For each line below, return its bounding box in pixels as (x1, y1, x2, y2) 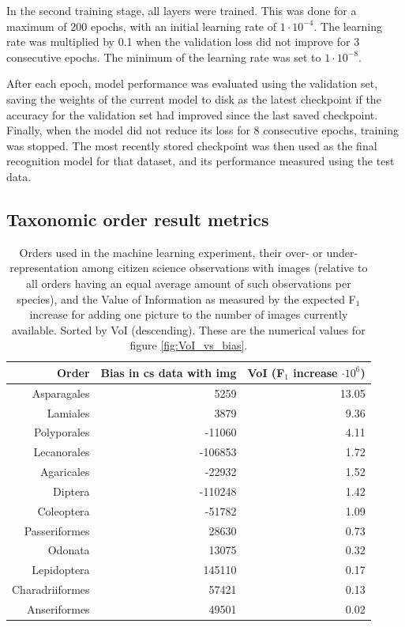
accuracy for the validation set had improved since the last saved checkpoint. (6, 106, 378, 123)
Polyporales (33, 424, 90, 440)
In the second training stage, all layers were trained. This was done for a (6, 2, 357, 18)
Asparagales (32, 384, 90, 401)
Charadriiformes (12, 581, 90, 598)
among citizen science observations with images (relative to (81, 259, 368, 276)
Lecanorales (33, 444, 90, 460)
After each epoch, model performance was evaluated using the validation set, (6, 75, 378, 92)
